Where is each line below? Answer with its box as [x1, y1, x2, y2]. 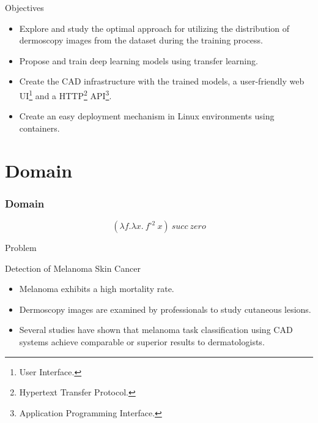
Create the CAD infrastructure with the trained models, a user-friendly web [19, 75, 305, 88]
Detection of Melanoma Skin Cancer [5, 261, 141, 274]
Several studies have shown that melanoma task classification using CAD [19, 323, 293, 336]
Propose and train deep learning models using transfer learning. [19, 54, 258, 67]
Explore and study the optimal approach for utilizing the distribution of [19, 21, 290, 34]
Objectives [5, 1, 44, 13]
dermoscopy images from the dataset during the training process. [19, 34, 263, 47]
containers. [19, 121, 60, 134]
